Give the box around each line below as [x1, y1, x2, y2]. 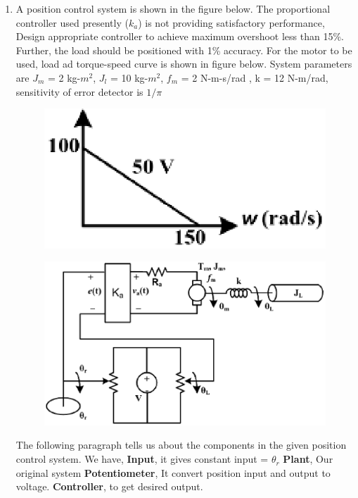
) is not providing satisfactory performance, [138, 15, 325, 30]
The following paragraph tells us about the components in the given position [15, 437, 347, 452]
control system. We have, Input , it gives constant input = [15, 452, 269, 466]
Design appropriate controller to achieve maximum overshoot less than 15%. [15, 29, 344, 44]
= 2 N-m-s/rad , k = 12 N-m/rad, [181, 70, 328, 85]
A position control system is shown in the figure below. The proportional [15, 1, 331, 15]
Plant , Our [283, 452, 333, 466]
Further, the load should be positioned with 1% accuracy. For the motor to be [15, 42, 352, 57]
